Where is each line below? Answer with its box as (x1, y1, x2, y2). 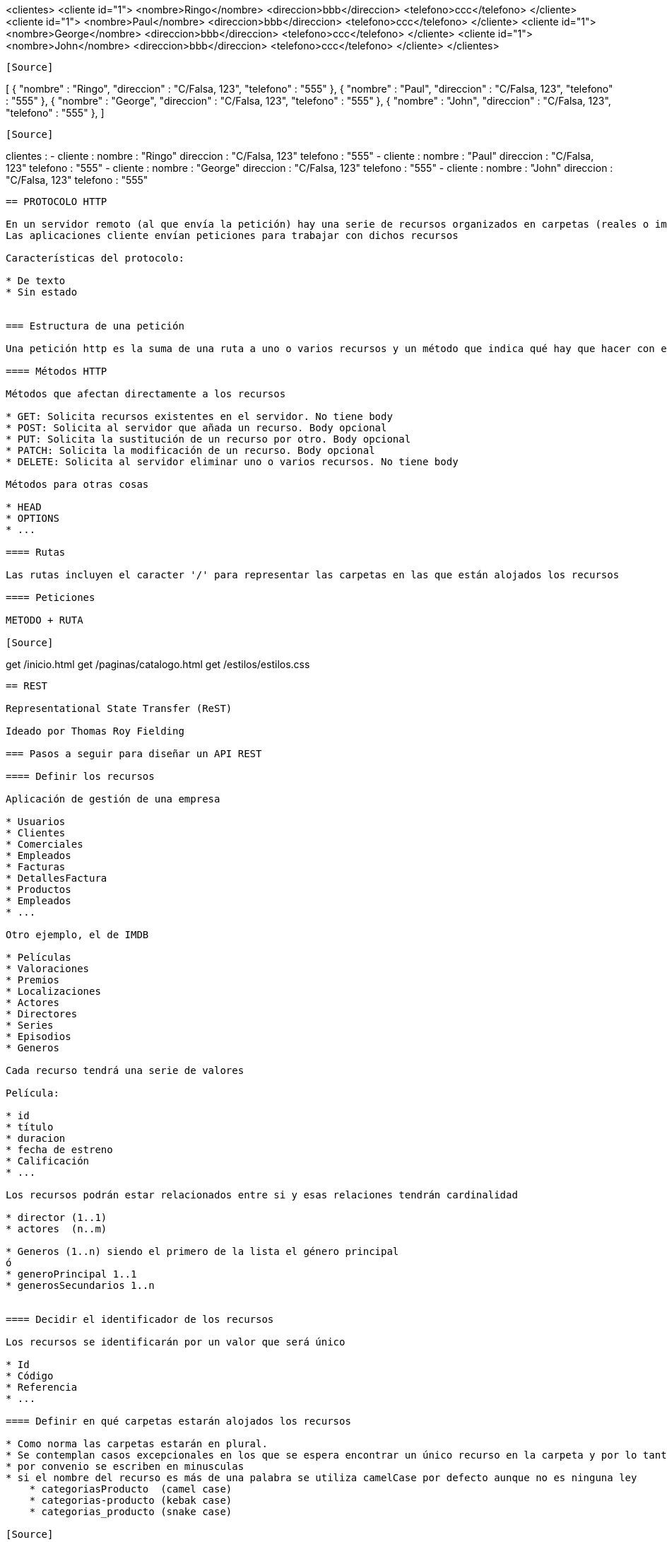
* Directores (6, 1008, 78, 1020)
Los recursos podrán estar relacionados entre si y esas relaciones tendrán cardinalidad (6, 1189, 518, 1201)
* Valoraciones (6, 963, 90, 974)
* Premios (6, 974, 59, 986)
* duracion (6, 1133, 66, 1144)
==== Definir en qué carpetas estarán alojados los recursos (6, 1415, 351, 1427)
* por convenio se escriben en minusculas (6, 1461, 244, 1472)
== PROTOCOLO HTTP (6, 196, 107, 207)
